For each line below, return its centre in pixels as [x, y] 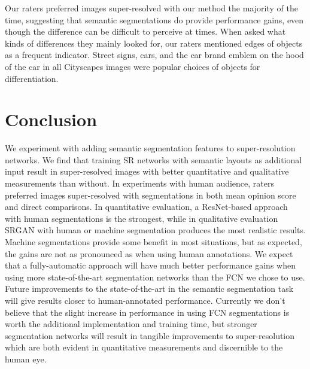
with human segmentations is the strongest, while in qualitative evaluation [142, 218]
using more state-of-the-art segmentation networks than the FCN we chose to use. [155, 277]
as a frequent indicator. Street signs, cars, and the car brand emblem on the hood [154, 55]
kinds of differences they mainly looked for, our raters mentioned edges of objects [154, 43]
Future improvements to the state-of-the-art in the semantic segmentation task [149, 289]
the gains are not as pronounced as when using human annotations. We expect [149, 253]
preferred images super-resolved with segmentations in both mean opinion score [151, 195]
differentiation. [32, 78]
